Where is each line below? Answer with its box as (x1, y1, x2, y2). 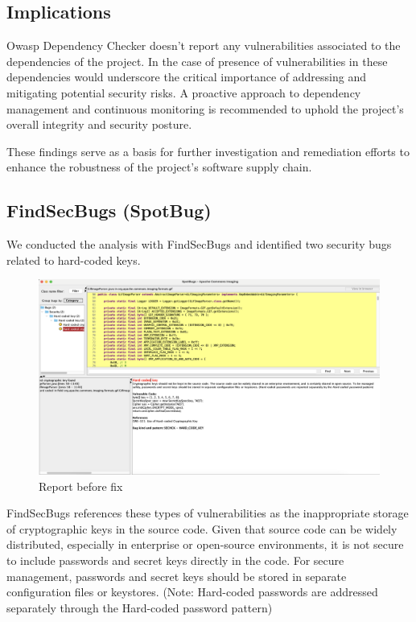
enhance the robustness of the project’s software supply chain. (6, 159, 312, 175)
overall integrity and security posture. (6, 116, 192, 133)
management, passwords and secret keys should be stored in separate (6, 567, 347, 584)
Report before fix (39, 477, 123, 494)
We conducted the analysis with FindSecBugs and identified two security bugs (6, 236, 392, 253)
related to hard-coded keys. (6, 251, 141, 268)
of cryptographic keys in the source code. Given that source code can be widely (6, 520, 397, 537)
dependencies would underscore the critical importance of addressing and (6, 68, 366, 85)
